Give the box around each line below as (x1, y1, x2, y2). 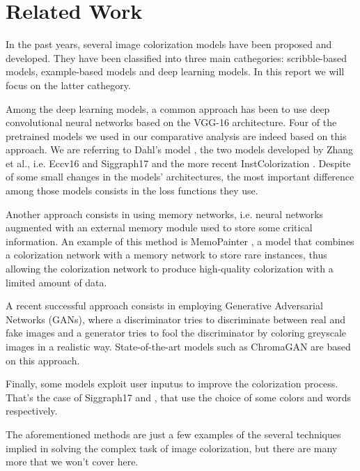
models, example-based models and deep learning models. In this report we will (6, 64, 345, 79)
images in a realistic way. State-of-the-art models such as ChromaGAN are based (6, 339, 351, 353)
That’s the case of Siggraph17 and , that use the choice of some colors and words (6, 389, 351, 404)
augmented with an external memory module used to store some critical (6, 220, 313, 235)
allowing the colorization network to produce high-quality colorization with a (6, 261, 334, 276)
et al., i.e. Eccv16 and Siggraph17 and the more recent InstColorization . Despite (6, 155, 351, 170)
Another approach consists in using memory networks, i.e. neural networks (6, 206, 324, 221)
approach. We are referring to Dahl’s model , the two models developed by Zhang (6, 142, 354, 157)
